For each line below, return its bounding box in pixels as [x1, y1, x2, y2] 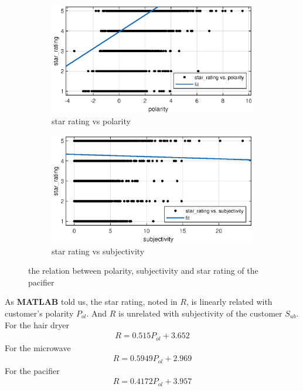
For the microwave [5, 341, 71, 353]
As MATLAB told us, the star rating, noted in [5, 295, 178, 308]
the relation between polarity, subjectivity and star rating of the [28, 264, 258, 277]
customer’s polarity [5, 307, 74, 319]
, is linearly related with [186, 295, 273, 308]
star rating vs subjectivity [52, 244, 145, 257]
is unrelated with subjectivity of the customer [118, 307, 282, 319]
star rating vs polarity [52, 114, 131, 127]
